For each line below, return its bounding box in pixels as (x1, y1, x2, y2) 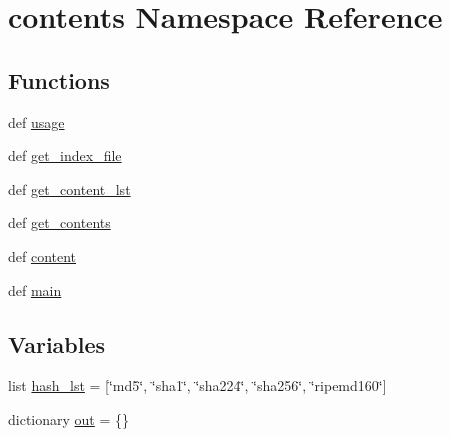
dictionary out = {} (8, 408, 130, 429)
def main (8, 279, 62, 300)
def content (8, 245, 77, 266)
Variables (8, 328, 106, 359)
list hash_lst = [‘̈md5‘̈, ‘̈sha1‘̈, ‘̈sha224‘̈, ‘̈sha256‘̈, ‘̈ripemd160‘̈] (8, 375, 387, 396)
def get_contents (8, 212, 111, 233)
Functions (8, 64, 110, 95)
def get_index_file (8, 145, 122, 166)
